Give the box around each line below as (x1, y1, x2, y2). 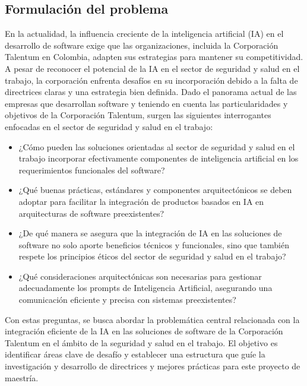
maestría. (5, 371, 39, 384)
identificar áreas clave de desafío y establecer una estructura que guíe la (5, 348, 265, 360)
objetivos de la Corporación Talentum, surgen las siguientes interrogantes (5, 109, 271, 121)
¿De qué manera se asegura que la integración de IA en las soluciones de (18, 227, 282, 239)
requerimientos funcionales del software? (18, 163, 165, 176)
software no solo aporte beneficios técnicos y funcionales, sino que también (18, 238, 289, 251)
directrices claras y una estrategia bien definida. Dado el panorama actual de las (5, 86, 297, 98)
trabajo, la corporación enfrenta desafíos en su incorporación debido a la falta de (5, 74, 298, 86)
